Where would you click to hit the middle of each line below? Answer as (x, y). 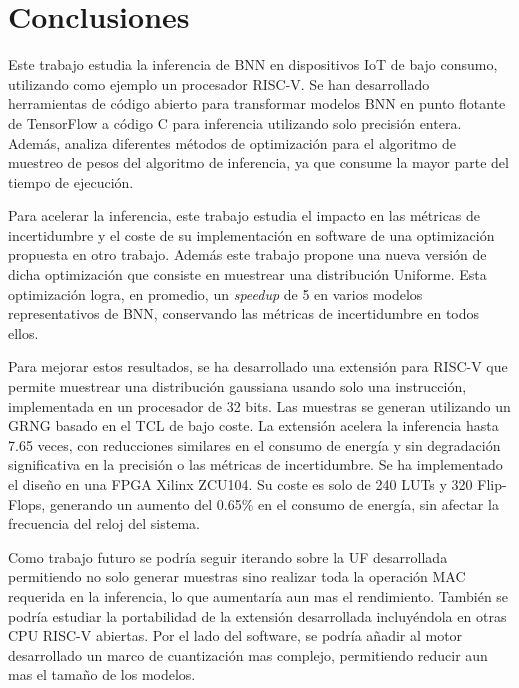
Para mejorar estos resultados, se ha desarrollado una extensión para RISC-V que (258, 366)
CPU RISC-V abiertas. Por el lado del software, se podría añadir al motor (235, 635)
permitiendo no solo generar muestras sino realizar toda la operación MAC (237, 576)
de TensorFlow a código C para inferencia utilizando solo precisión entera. (235, 122)
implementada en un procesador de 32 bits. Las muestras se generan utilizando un (259, 405)
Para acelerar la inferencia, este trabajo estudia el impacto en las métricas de (244, 215)
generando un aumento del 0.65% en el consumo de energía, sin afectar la (274, 503)
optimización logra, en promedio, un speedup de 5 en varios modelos (215, 293)
